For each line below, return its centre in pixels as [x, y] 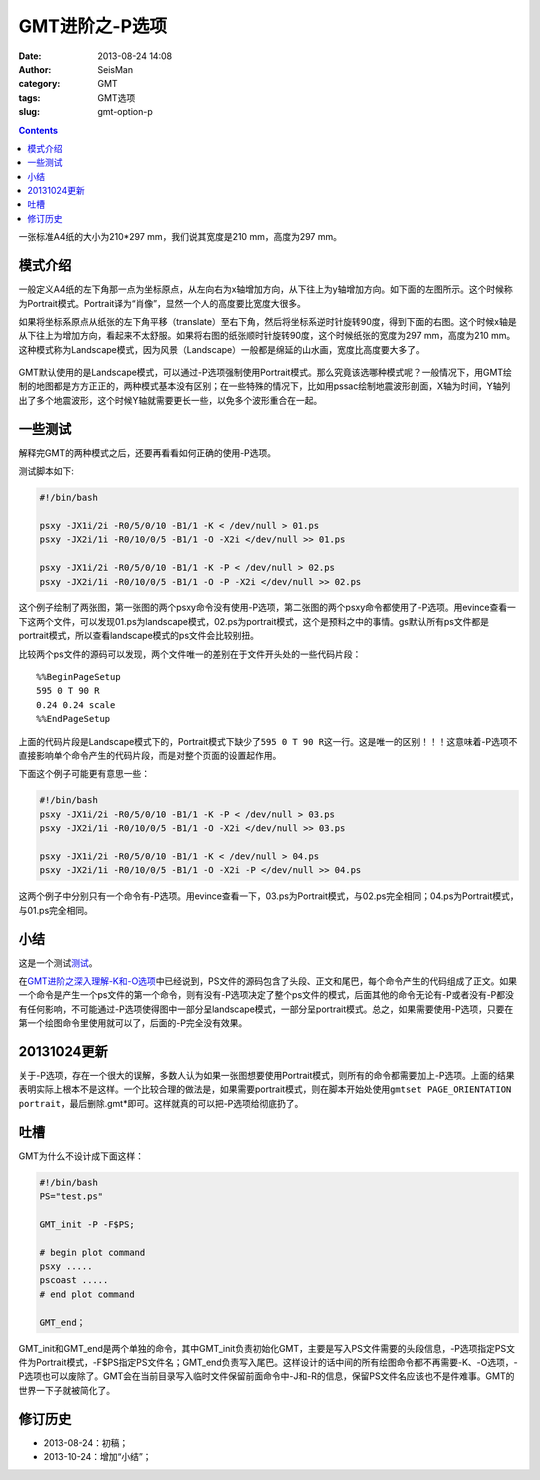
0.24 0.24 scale [76, 704]
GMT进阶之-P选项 [93, 26]
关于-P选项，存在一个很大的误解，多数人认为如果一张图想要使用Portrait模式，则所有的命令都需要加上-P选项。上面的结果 [266, 1076]
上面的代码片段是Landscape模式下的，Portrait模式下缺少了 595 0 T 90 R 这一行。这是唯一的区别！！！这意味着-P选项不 [268, 741]
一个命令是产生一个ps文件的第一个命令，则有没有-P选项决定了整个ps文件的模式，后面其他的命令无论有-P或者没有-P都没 [266, 995]
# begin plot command [92, 1252]
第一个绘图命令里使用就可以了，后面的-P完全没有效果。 [133, 1023]
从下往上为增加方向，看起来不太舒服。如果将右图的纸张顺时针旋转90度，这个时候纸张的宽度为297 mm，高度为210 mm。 [267, 336]
